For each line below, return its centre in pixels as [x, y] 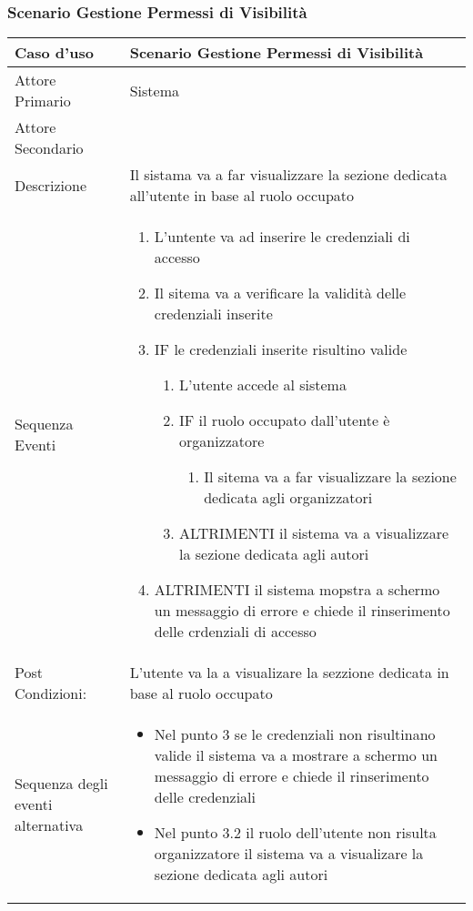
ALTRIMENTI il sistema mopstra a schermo [297, 590]
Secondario [49, 148]
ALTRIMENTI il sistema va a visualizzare [314, 533]
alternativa [49, 825]
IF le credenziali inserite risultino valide [281, 349]
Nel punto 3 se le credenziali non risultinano [295, 734]
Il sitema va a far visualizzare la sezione [330, 477]
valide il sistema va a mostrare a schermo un [296, 755]
